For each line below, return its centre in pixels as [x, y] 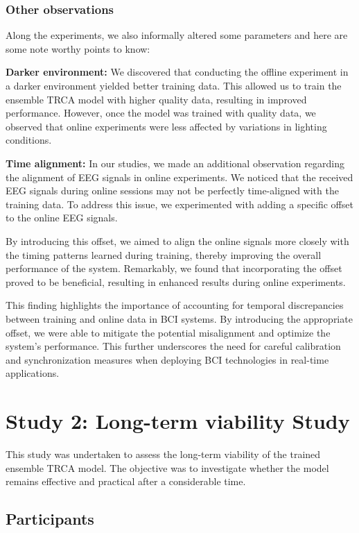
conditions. [29, 140]
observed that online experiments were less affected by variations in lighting [166, 126]
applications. [33, 373]
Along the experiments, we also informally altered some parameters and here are [177, 35]
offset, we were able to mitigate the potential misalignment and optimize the [168, 332]
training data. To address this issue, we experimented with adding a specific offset [179, 204]
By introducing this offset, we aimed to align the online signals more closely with [177, 240]
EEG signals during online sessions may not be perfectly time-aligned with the [172, 191]
